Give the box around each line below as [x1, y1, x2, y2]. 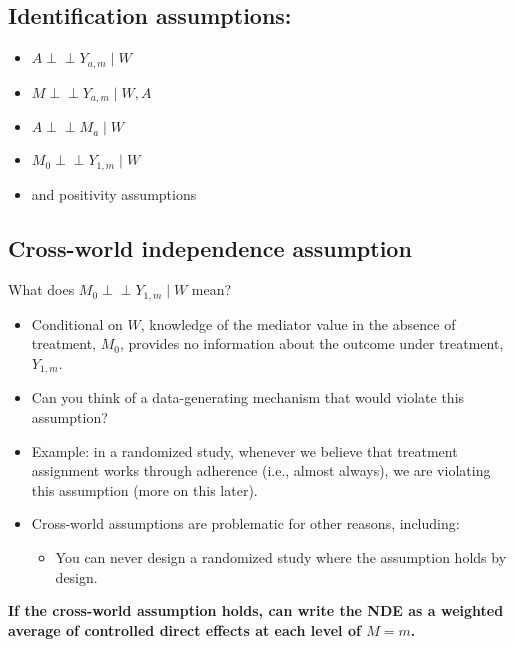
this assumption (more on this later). [31, 479, 258, 500]
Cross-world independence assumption [8, 232, 412, 263]
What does [8, 279, 75, 300]
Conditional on [31, 313, 123, 334]
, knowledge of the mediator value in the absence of [140, 313, 456, 334]
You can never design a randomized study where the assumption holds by [55, 547, 507, 568]
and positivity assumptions [31, 183, 197, 204]
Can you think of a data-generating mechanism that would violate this [31, 387, 465, 408]
